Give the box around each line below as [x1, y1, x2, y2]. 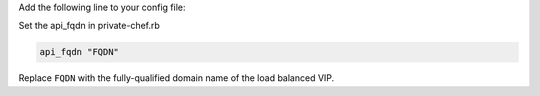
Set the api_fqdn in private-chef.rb [18, 20, 160, 32]
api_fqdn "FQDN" [39, 46, 120, 58]
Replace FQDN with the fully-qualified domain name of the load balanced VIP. [18, 72, 335, 84]
